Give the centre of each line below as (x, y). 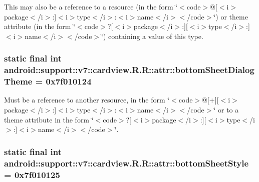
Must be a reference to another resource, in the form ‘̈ (87, 100)
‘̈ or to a (226, 110)
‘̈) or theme (231, 16)
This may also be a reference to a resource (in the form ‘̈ (91, 6)
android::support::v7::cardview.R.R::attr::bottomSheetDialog (129, 70)
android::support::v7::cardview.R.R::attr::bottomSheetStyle (126, 163)
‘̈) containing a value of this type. (152, 36)
